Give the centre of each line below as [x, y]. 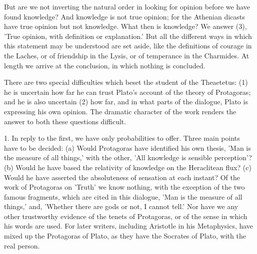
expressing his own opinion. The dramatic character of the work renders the [120, 111]
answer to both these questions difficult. [65, 121]
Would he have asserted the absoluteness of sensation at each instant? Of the [122, 177]
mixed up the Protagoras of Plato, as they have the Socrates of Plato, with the [125, 236]
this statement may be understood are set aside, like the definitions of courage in [128, 46]
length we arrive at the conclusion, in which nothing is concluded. [105, 65]
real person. [22, 245]
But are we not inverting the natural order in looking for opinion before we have [127, 6]
